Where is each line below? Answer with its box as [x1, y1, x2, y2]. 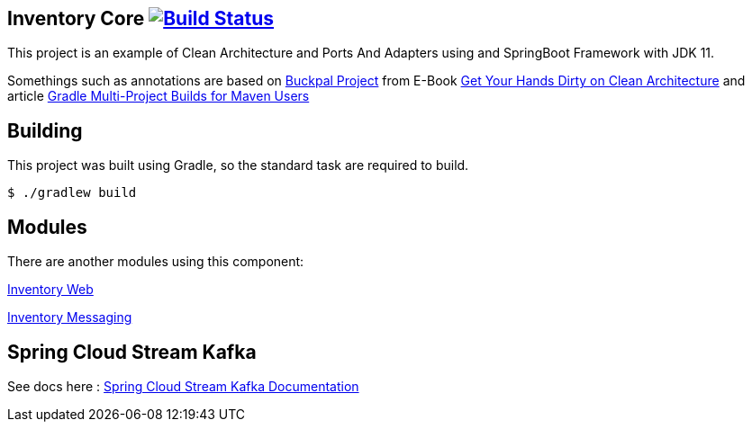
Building [7, 119, 83, 142]
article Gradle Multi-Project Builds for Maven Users [7, 88, 310, 104]
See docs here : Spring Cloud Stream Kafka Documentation [7, 378, 359, 394]
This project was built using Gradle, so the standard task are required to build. [7, 157, 469, 174]
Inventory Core [7, 7, 145, 30]
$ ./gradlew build [7, 185, 137, 201]
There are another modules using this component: [7, 254, 304, 270]
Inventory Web [7, 282, 94, 298]
